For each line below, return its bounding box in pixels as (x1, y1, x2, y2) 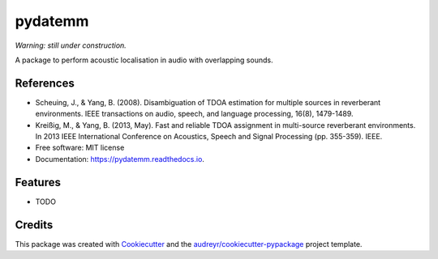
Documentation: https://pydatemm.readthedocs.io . (35, 154, 204, 163)
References (15, 76, 75, 90)
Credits (15, 218, 54, 231)
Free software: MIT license (35, 142, 125, 153)
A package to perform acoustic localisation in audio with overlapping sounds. (15, 55, 273, 65)
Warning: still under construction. (15, 40, 127, 50)
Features (15, 175, 61, 189)
